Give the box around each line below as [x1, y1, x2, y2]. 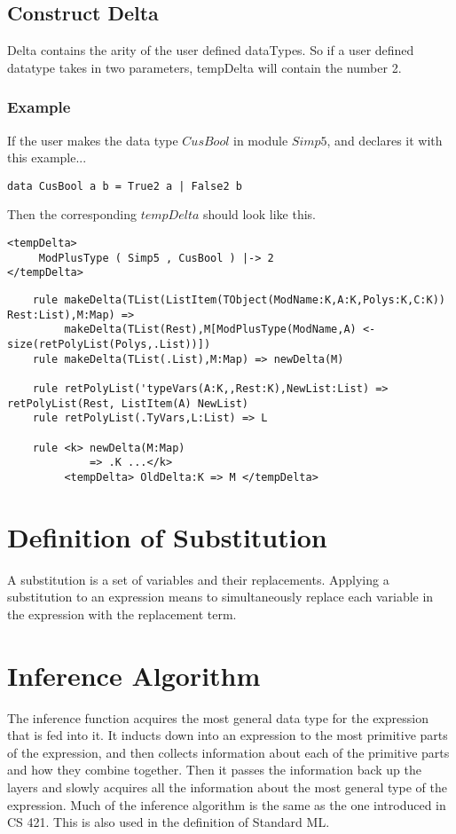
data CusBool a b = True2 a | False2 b [7, 179, 242, 193]
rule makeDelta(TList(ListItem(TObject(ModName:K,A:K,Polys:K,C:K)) [32, 294, 445, 307]
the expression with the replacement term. [7, 604, 237, 623]
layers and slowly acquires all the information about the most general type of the [7, 777, 447, 796]
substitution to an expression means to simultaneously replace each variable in [7, 587, 434, 606]
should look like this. [203, 205, 317, 224]
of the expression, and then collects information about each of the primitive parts [7, 743, 450, 761]
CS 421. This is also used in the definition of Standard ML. [7, 813, 330, 831]
